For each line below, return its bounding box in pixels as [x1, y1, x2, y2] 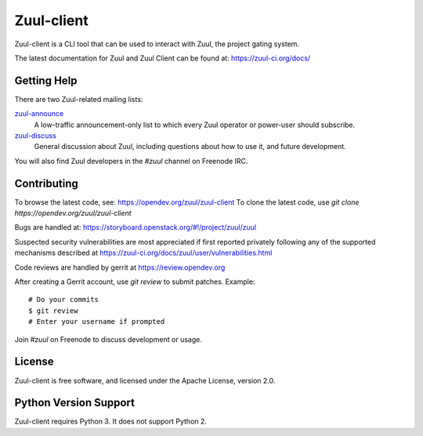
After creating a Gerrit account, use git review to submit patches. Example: [14, 277, 255, 286]
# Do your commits [28, 295, 99, 304]
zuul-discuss [14, 131, 56, 140]
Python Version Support [14, 396, 136, 409]
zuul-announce [14, 109, 64, 118]
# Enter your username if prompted [28, 318, 165, 326]
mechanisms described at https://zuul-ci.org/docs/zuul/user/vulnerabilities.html [14, 248, 273, 258]
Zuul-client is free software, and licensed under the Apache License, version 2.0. [14, 376, 276, 385]
